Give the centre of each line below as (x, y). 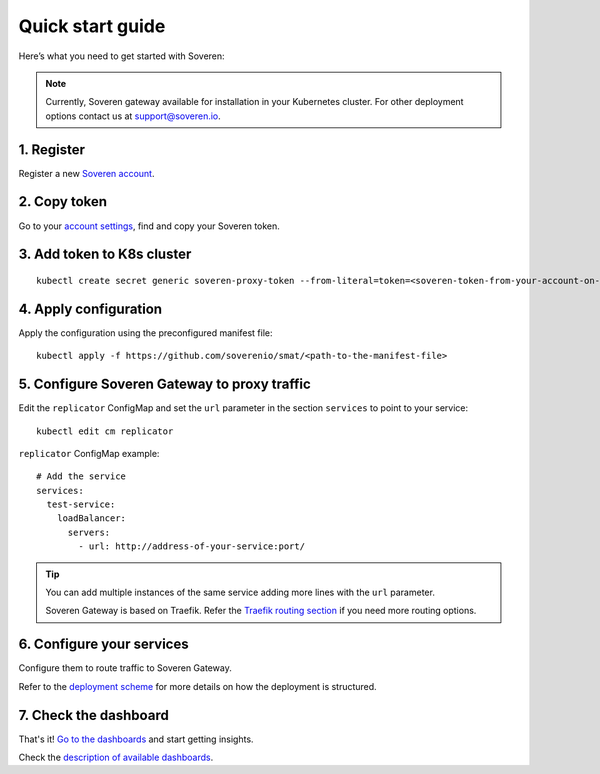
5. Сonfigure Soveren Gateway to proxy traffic (165, 384)
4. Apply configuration (90, 308)
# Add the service (81, 476)
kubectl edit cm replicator (105, 431)
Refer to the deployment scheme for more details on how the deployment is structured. (197, 686)
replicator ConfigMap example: (89, 453)
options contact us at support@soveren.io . (133, 116)
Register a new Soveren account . (86, 173)
